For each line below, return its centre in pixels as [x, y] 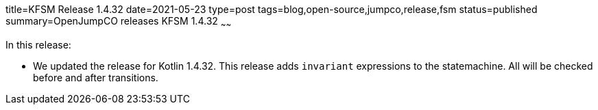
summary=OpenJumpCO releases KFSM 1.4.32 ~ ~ [119, 22]
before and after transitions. [96, 77]
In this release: [38, 44]
